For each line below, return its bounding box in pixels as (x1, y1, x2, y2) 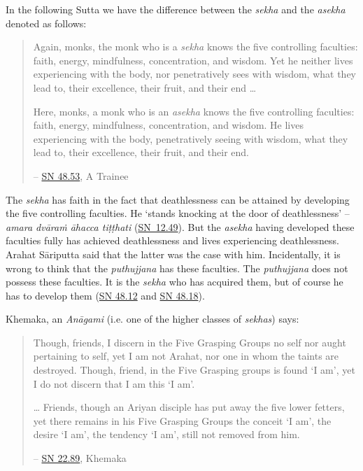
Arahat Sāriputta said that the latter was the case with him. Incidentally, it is (6, 246, 341, 261)
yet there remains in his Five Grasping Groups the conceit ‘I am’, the (33, 413, 332, 428)
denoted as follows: (6, 15, 87, 30)
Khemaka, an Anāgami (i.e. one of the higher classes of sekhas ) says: (6, 311, 299, 326)
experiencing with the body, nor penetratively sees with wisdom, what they (33, 66, 356, 81)
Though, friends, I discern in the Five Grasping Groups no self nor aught (33, 335, 346, 349)
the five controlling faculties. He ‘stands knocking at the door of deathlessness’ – (6, 206, 350, 220)
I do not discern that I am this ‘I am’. (33, 376, 195, 391)
